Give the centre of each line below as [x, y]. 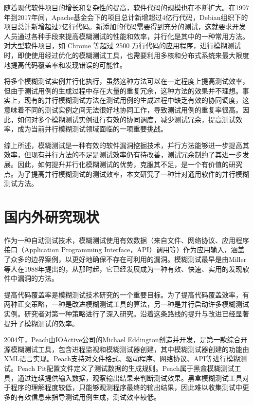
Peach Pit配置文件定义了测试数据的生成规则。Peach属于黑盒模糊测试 [126, 368]
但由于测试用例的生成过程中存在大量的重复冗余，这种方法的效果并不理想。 [123, 90]
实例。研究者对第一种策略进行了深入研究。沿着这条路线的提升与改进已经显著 [126, 313]
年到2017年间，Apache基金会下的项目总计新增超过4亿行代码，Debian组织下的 [126, 17]
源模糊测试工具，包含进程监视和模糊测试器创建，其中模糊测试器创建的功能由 [126, 349]
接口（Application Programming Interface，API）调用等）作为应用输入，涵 [121, 249]
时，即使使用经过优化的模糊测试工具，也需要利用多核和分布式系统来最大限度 [126, 55]
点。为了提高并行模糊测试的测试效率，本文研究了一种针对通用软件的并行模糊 [126, 174]
